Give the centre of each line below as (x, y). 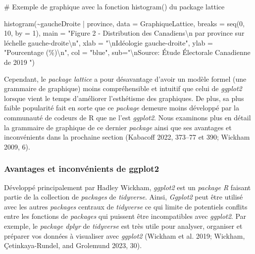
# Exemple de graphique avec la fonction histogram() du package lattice (114, 6)
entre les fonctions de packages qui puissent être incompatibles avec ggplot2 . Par (125, 216)
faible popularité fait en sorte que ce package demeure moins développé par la (122, 108)
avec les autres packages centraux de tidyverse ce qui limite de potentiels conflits (126, 206)
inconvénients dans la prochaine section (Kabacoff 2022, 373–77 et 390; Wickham (127, 137)
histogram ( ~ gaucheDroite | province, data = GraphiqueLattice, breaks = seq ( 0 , (124, 23)
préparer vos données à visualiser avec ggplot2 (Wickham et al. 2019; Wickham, (125, 235)
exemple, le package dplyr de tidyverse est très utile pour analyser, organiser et (123, 226)
